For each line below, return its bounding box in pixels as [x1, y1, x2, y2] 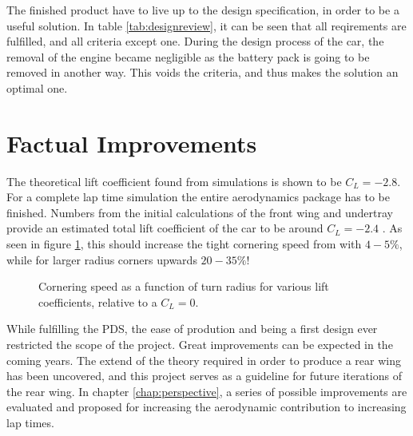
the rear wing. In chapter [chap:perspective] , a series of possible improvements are [6, 382, 407, 399]
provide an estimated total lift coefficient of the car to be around [6, 220, 324, 236]
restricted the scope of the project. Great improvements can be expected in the [6, 336, 393, 353]
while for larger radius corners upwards [6, 251, 197, 268]
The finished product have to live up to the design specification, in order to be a [6, 2, 399, 18]
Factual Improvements [6, 126, 257, 159]
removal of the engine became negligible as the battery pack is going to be [6, 48, 370, 65]
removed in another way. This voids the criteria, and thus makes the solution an [6, 64, 399, 81]
